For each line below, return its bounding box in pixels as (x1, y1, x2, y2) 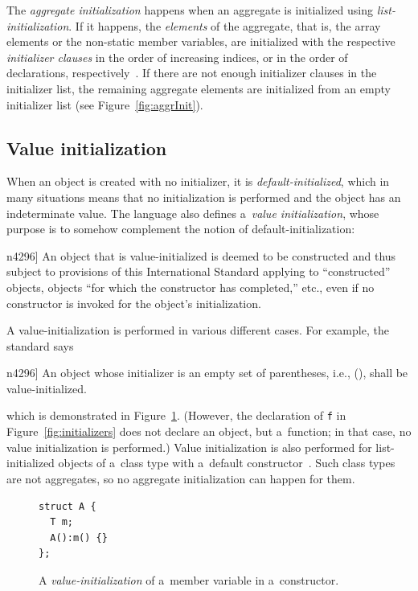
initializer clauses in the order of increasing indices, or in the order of (6, 48, 348, 65)
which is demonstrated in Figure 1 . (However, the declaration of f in (6, 407, 346, 424)
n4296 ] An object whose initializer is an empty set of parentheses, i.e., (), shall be (6, 364, 408, 381)
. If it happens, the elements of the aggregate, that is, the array (68, 17, 381, 34)
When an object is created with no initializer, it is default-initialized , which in (6, 173, 390, 190)
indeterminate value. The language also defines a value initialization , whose (6, 204, 379, 221)
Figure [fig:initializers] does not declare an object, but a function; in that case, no (6, 423, 412, 440)
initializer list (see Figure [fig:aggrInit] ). (6, 96, 203, 113)
